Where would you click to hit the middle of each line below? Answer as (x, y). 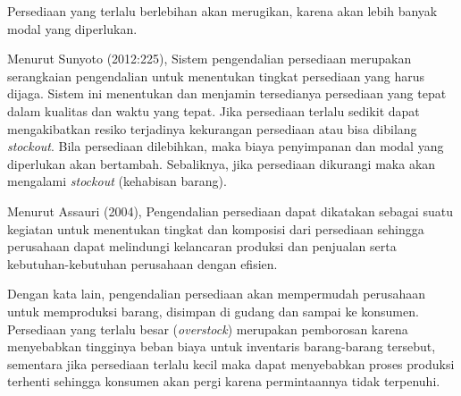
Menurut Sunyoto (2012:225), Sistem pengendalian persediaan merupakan (210, 59)
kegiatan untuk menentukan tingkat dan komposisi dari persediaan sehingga (216, 228)
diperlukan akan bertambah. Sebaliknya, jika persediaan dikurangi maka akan (222, 163)
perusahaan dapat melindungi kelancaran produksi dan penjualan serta (202, 246)
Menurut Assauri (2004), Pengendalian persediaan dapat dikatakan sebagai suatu (230, 211)
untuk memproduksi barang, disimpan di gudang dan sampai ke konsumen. (213, 311)
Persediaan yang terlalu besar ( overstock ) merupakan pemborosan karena (208, 329)
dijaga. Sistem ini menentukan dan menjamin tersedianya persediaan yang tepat (227, 93)
